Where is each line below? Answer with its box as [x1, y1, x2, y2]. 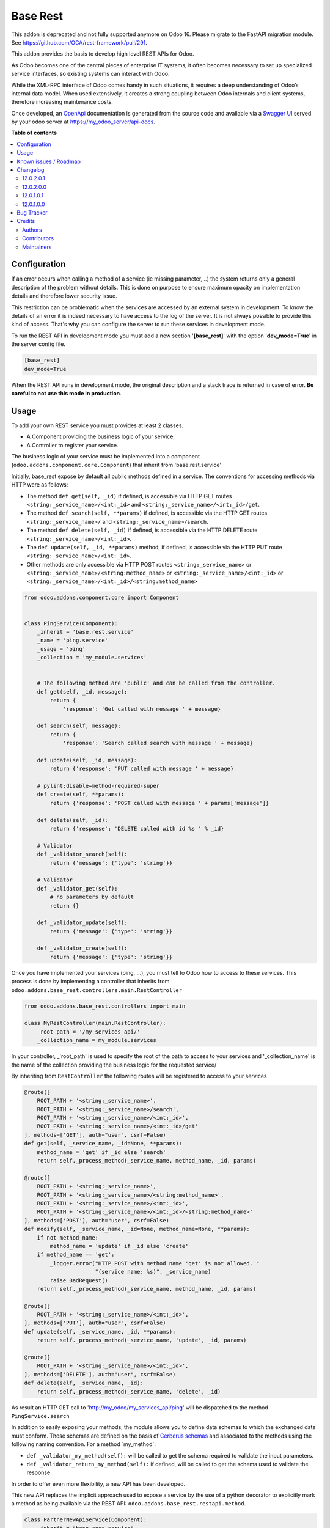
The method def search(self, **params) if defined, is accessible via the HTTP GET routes [26, 509, 268, 516]
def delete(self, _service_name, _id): [24, 1379, 144, 1387]
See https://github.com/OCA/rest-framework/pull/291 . [11, 39, 148, 46]
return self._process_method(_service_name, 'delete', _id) [37, 1388, 221, 1395]
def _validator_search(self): [37, 851, 128, 858]
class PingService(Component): [24, 620, 119, 626]
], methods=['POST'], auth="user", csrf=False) [24, 1217, 169, 1224]
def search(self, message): [37, 722, 122, 730]
